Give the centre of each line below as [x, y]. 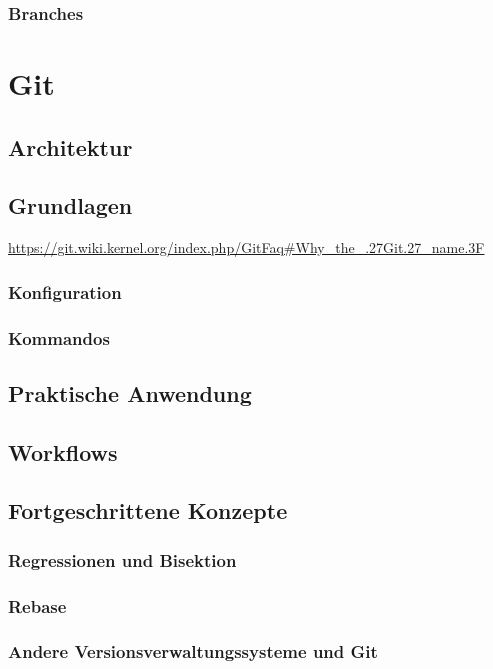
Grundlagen [70, 205]
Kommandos [59, 337]
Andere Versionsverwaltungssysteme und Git [193, 651]
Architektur [70, 146]
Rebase [37, 605]
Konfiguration [65, 291]
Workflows [63, 451]
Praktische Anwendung [130, 392]
